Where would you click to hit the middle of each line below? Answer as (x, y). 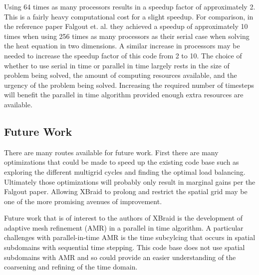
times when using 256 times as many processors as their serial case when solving (127, 36)
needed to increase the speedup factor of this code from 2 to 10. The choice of (123, 55)
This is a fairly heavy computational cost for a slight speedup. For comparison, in (129, 16)
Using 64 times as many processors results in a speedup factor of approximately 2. (130, 6)
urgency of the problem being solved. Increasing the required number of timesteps (129, 85)
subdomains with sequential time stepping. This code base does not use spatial (125, 247)
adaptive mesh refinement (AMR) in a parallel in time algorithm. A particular (124, 227)
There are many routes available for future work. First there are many (111, 152)
